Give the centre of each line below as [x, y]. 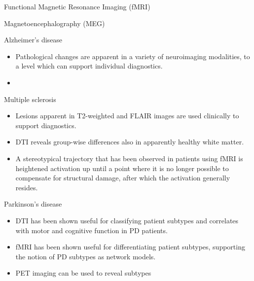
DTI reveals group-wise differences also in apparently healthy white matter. [130, 142]
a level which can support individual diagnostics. [89, 66]
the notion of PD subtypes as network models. [86, 256]
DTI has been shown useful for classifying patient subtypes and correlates [127, 220]
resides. [27, 187]
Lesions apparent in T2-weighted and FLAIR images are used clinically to [127, 116]
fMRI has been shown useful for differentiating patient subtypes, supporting [130, 247]
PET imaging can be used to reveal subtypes [83, 273]
